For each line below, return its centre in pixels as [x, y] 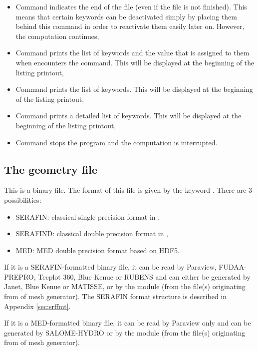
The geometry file [51, 169]
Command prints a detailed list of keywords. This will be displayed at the [129, 116]
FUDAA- [233, 267]
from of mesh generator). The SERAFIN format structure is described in [116, 296]
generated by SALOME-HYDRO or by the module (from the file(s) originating [125, 332]
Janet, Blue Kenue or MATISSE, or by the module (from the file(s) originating [125, 286]
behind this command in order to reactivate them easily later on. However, [130, 26]
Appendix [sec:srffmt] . [37, 306]
